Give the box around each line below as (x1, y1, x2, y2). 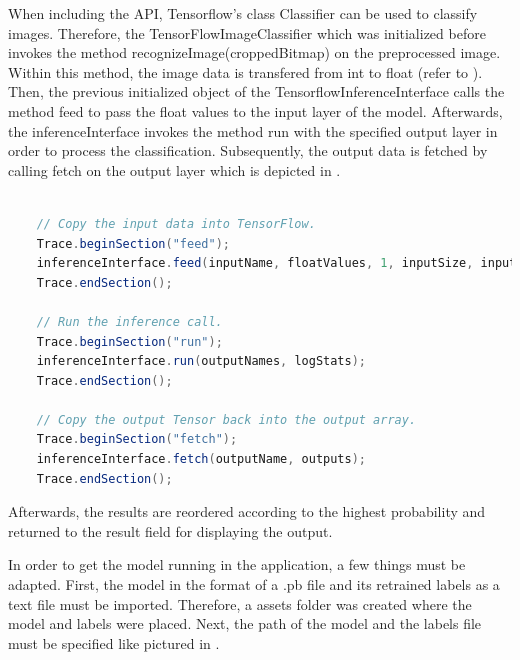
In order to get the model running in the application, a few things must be (8, 554, 466, 575)
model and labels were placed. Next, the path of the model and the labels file (8, 613, 482, 634)
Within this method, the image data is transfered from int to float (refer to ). (8, 61, 483, 82)
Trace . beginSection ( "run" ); (36, 334, 223, 349)
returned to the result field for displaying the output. (8, 520, 333, 541)
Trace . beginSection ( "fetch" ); (36, 432, 238, 447)
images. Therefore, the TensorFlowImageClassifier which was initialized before (8, 22, 486, 43)
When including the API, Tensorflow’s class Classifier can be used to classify (8, 3, 478, 23)
